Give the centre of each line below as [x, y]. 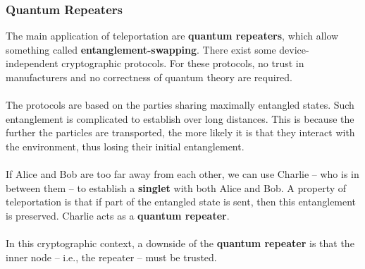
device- [294, 49]
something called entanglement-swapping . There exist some [141, 49]
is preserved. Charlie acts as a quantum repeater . [118, 215]
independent [32, 63]
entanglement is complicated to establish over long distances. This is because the [180, 118]
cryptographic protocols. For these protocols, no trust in [183, 63]
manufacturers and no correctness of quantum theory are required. [149, 77]
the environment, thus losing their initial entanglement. [125, 146]
